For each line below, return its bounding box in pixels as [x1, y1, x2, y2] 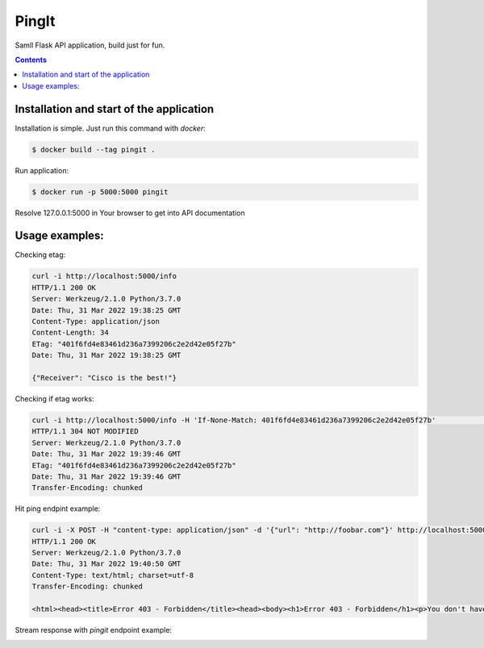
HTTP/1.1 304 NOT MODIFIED [31, 427, 139, 436]
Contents [15, 55, 48, 64]
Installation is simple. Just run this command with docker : [15, 123, 206, 133]
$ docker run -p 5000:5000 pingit [31, 187, 169, 197]
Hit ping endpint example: [15, 504, 101, 513]
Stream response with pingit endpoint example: [15, 625, 173, 634]
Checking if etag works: [15, 393, 94, 403]
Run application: [15, 165, 69, 175]
